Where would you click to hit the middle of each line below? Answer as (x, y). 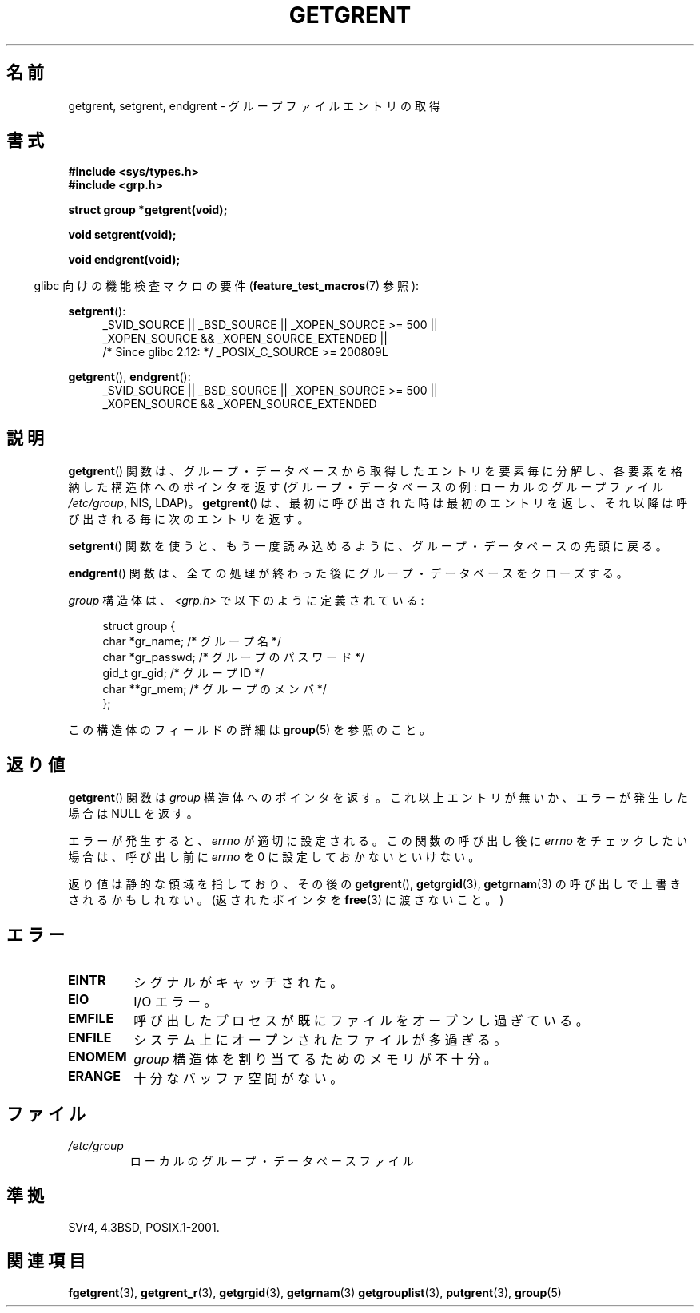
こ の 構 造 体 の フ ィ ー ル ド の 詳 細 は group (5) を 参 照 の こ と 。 (249, 730)
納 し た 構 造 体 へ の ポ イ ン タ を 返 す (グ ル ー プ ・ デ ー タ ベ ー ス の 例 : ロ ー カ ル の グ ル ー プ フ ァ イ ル (366, 487)
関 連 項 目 (46, 1261)
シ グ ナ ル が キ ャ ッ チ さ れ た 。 (239, 982)
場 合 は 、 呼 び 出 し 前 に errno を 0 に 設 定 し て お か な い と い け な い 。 (274, 857)
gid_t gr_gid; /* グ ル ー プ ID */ (183, 673)
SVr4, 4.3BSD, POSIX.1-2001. (144, 1227)
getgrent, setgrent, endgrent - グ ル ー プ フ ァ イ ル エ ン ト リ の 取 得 (254, 105)
